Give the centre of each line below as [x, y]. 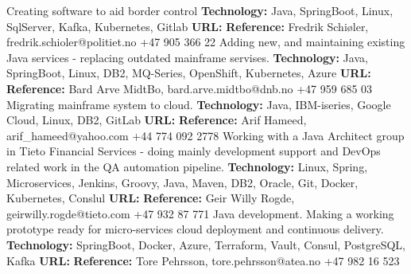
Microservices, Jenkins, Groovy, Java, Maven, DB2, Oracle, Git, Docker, [182, 182]
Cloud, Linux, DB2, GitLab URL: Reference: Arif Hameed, [157, 120]
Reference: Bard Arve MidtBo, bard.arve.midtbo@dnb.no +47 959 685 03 [190, 88]
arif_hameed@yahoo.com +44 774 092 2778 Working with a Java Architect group [205, 135]
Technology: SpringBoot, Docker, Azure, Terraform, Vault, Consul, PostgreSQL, [206, 244]
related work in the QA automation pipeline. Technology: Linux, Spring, [187, 166]
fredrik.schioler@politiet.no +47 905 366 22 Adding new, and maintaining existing [206, 42]
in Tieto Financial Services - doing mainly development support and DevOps [194, 151]
